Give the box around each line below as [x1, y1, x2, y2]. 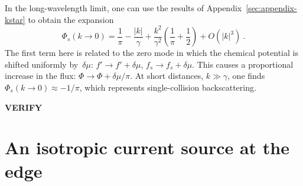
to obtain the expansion [28, 13, 114, 25]
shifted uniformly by [5, 58, 79, 70]
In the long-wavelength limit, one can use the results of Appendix [5, 2, 242, 14]
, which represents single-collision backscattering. [79, 81, 256, 93]
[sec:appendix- [246, 2, 297, 14]
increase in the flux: [5, 69, 76, 82]
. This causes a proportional [192, 58, 294, 70]
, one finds [227, 69, 265, 82]
